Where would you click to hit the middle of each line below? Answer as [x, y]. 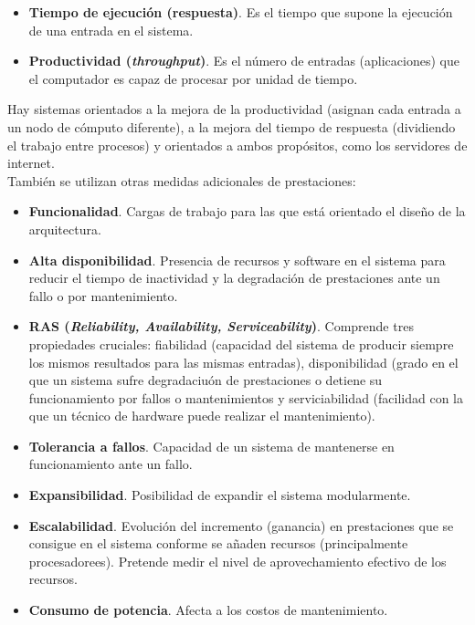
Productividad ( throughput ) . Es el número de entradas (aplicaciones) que [244, 61]
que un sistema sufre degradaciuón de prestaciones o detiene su [206, 380]
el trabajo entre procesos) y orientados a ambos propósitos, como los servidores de [237, 145]
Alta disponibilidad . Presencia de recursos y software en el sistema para [237, 260]
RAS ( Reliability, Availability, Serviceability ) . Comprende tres [221, 326]
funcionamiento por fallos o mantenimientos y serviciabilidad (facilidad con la [246, 397]
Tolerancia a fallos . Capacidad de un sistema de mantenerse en [211, 446]
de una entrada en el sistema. [111, 30]
